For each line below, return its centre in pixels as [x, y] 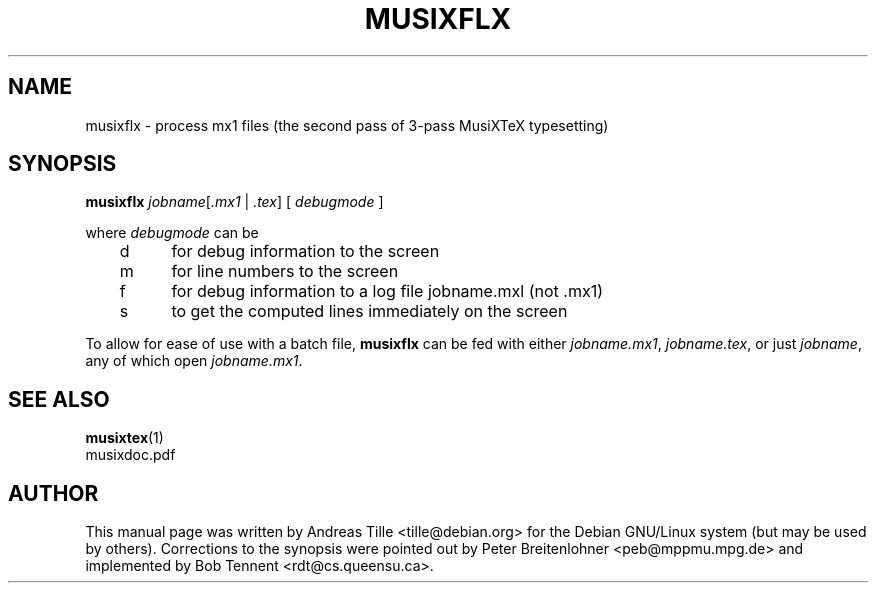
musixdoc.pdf [130, 455]
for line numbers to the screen [285, 271]
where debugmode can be [172, 233]
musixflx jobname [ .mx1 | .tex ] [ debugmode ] [234, 202]
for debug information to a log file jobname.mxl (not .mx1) [387, 291]
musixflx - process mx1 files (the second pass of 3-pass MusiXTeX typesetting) [347, 125]
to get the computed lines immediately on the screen [369, 311]
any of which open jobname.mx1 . [194, 361]
